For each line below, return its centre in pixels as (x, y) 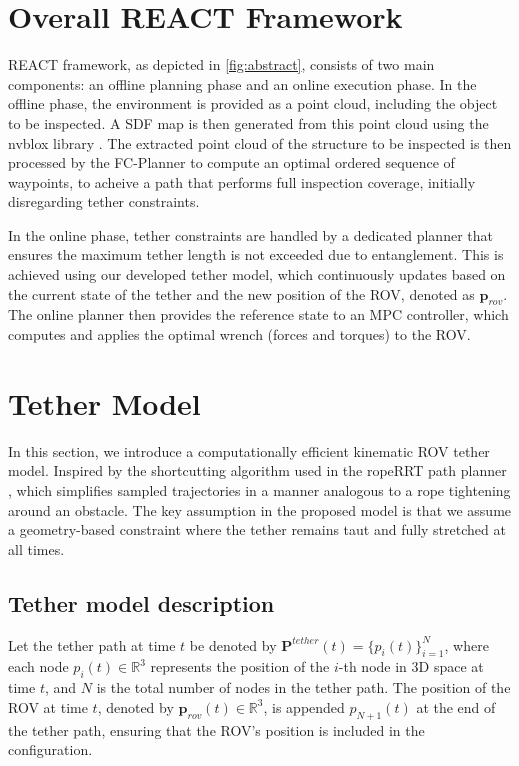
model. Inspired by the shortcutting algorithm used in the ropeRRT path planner (257, 470)
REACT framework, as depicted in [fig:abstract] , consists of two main (221, 64)
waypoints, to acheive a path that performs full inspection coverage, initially (242, 181)
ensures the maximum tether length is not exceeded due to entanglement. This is (256, 254)
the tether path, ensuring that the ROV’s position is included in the (216, 729)
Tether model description (141, 602)
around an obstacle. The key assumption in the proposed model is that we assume (260, 509)
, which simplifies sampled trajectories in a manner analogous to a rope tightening (259, 489)
